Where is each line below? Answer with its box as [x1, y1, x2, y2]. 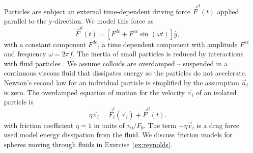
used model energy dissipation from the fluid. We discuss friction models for [4, 129, 233, 140]
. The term [143, 120, 176, 130]
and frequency [4, 49, 47, 59]
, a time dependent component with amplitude [97, 39, 238, 49]
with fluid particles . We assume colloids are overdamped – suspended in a [4, 58, 228, 68]
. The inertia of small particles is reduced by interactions [72, 49, 244, 59]
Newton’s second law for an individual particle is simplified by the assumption [4, 77, 239, 87]
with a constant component [4, 39, 86, 49]
